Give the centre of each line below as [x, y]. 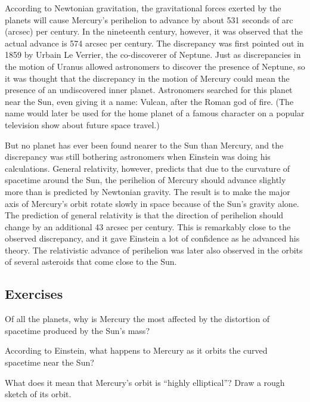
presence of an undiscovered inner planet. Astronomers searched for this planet [149, 90]
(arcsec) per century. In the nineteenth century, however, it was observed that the [154, 31]
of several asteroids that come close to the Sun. [91, 262]
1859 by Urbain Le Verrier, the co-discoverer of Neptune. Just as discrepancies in [153, 55]
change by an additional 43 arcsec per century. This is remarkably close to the [148, 226]
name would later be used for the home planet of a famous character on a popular [155, 113]
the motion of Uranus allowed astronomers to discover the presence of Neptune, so [155, 66]
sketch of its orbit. [38, 394]
